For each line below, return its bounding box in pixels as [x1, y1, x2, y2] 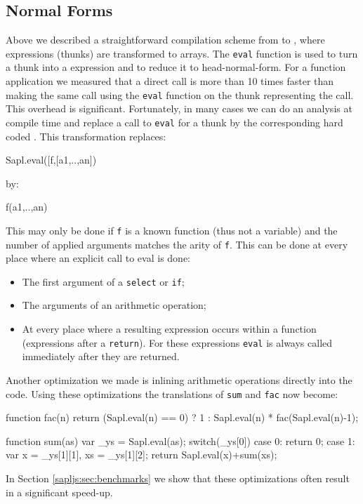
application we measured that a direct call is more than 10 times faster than [6, 74, 334, 88]
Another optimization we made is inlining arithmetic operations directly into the [6, 372, 352, 387]
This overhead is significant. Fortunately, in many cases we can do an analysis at [6, 101, 352, 116]
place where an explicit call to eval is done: [6, 251, 190, 265]
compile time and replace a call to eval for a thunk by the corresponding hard [6, 114, 343, 129]
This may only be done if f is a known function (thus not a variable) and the [6, 223, 338, 237]
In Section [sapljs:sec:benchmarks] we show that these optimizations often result [6, 470, 350, 485]
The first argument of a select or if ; [22, 274, 185, 289]
